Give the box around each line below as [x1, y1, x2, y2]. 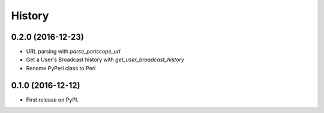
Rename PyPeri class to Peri [26, 64, 96, 72]
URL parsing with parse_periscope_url [26, 48, 121, 55]
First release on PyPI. [26, 96, 79, 103]
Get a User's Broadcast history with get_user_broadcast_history [26, 56, 184, 63]
